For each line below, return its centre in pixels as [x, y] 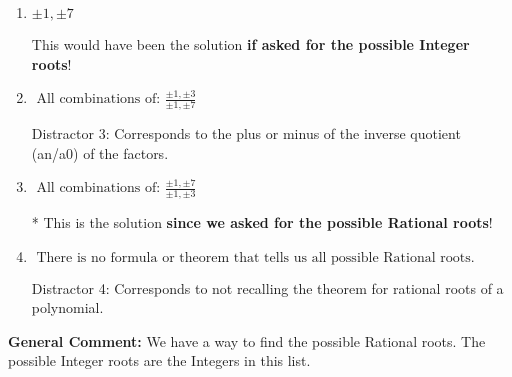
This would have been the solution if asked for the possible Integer [250, 44]
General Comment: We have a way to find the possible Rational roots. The [247, 340]
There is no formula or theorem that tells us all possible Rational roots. [255, 257]
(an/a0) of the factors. [100, 152]
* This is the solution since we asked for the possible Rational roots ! [262, 222]
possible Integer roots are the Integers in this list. [159, 360]
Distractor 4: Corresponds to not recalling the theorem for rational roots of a [267, 287]
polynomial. [67, 307]
